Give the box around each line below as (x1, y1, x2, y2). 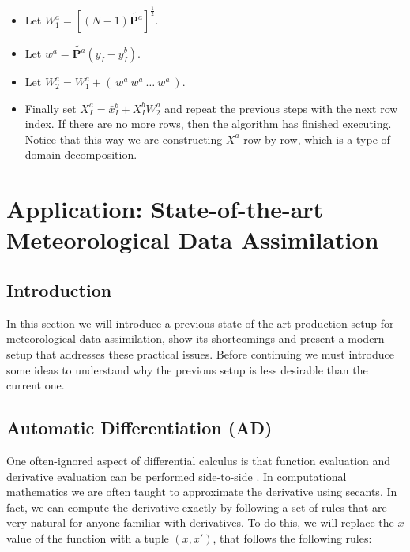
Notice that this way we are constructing (24, 130, 223, 147)
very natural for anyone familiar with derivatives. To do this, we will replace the (6, 514, 394, 531)
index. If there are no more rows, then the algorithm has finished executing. (24, 115, 392, 132)
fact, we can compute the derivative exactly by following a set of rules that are (6, 498, 387, 515)
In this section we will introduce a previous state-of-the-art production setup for (6, 314, 394, 331)
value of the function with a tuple (6, 529, 169, 546)
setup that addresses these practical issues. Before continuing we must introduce (6, 346, 394, 362)
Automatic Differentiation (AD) (6, 415, 273, 440)
